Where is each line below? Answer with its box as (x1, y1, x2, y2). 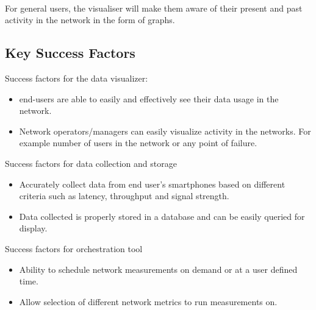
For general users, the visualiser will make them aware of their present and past (5, 1, 303, 14)
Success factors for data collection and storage (5, 157, 177, 169)
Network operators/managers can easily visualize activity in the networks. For (19, 124, 311, 137)
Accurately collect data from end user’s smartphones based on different (19, 177, 285, 190)
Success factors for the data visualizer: (5, 71, 148, 84)
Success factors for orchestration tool (5, 242, 143, 255)
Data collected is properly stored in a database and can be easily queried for (19, 210, 305, 222)
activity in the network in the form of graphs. (5, 13, 175, 26)
